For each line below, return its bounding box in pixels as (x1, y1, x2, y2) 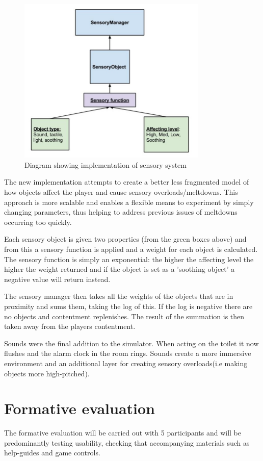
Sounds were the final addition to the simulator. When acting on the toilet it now (4, 338, 259, 348)
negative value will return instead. (4, 273, 111, 284)
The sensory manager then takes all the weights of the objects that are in (4, 291, 233, 301)
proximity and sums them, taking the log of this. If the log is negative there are (4, 300, 253, 311)
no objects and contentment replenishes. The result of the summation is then (4, 311, 245, 321)
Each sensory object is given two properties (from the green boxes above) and (4, 234, 247, 244)
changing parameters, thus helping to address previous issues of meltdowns (4, 207, 238, 217)
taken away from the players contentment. (4, 321, 136, 331)
